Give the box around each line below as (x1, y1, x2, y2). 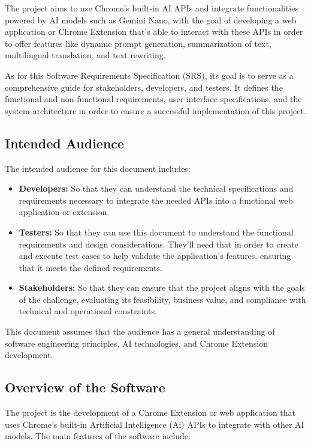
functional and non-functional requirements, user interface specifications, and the (5, 93, 302, 105)
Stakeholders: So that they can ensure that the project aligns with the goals (19, 281, 305, 294)
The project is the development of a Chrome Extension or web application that (5, 406, 296, 419)
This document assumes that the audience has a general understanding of (5, 325, 275, 338)
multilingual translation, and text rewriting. (5, 49, 166, 61)
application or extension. (19, 205, 110, 218)
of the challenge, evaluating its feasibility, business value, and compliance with (19, 293, 306, 305)
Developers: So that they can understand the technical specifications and (19, 182, 294, 195)
